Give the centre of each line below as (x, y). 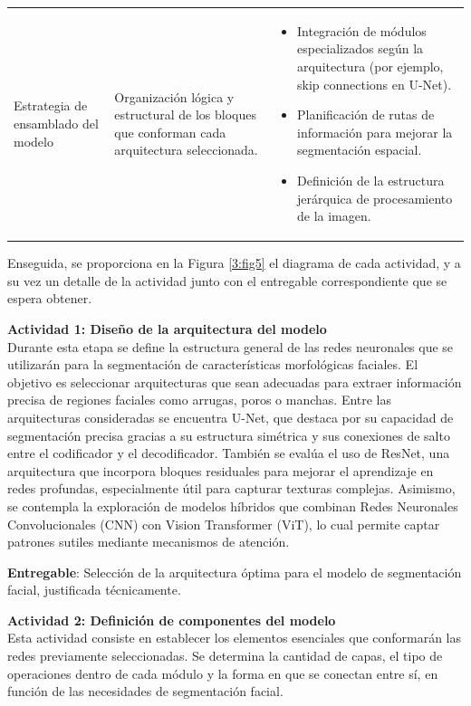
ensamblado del (56, 123)
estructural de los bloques (185, 114)
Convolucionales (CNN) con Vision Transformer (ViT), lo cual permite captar (224, 524)
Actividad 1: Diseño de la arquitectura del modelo (167, 328)
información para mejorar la (375, 132)
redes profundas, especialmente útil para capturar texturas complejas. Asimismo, (231, 488)
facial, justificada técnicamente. (94, 590)
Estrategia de (51, 105)
